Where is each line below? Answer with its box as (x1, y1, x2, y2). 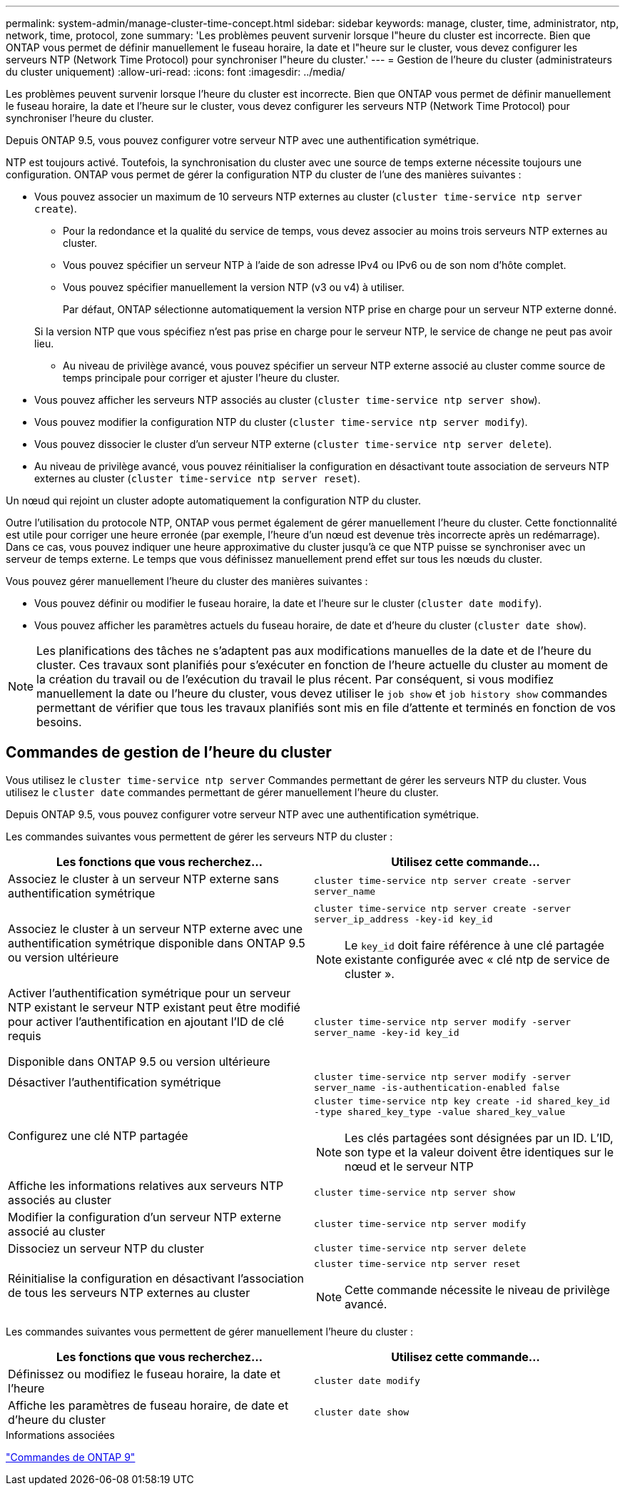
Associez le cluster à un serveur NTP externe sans (8, 871, 279, 886)
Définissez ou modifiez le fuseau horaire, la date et (8, 1366, 281, 1381)
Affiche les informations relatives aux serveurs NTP (8, 1178, 284, 1193)
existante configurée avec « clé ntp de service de (345, 952, 610, 967)
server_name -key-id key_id (314, 1027, 459, 1038)
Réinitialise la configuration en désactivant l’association (8, 1271, 304, 1286)
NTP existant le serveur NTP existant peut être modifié (8, 999, 300, 1014)
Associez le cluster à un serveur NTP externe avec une (8, 921, 303, 936)
